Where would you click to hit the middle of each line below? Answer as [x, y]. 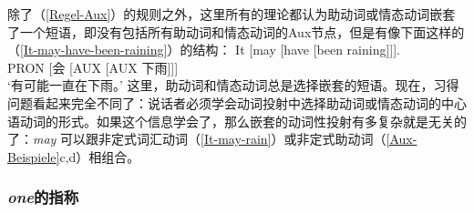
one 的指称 [43, 197]
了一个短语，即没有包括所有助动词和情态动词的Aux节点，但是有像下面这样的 [236, 31]
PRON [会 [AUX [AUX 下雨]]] [93, 67]
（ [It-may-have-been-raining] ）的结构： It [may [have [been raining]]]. [204, 50]
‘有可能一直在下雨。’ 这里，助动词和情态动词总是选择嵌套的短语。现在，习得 [233, 85]
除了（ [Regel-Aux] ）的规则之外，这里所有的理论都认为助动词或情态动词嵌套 [232, 14]
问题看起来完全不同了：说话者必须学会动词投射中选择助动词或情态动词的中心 [237, 102]
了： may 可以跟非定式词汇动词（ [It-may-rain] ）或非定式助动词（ [197, 139]
